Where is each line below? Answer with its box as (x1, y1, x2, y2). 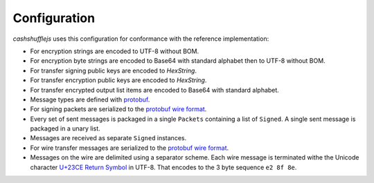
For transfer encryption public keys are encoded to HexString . (30, 76, 207, 84)
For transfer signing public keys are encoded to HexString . (30, 66, 197, 75)
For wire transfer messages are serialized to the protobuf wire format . (30, 144, 229, 152)
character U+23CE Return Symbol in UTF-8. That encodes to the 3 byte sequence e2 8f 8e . (30, 163, 297, 171)
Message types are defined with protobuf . (30, 95, 150, 104)
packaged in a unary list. (30, 124, 100, 133)
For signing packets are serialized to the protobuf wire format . (30, 105, 207, 113)
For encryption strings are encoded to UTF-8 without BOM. (30, 47, 199, 55)
